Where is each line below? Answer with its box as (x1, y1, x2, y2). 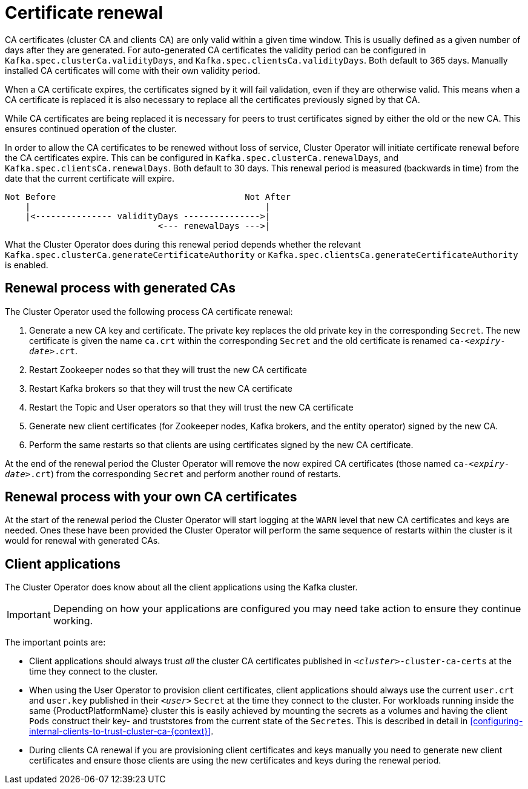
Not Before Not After (5, 191, 291, 202)
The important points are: (5, 637, 106, 648)
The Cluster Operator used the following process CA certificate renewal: (5, 306, 293, 317)
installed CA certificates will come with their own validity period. (5, 65, 260, 76)
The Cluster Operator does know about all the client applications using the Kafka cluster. (5, 582, 358, 593)
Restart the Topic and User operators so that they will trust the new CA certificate (29, 401, 354, 412)
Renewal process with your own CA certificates (5, 489, 297, 505)
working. (53, 615, 93, 627)
